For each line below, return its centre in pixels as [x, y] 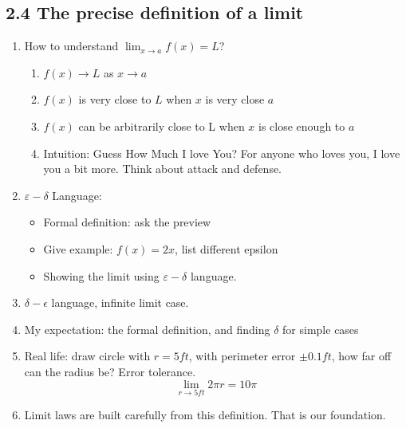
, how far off [361, 356]
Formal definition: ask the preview [127, 222]
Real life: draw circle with [87, 356]
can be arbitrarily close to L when [162, 126]
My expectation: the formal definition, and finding [147, 329]
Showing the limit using [101, 275]
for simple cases [321, 329]
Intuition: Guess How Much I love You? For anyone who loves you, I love [222, 153]
